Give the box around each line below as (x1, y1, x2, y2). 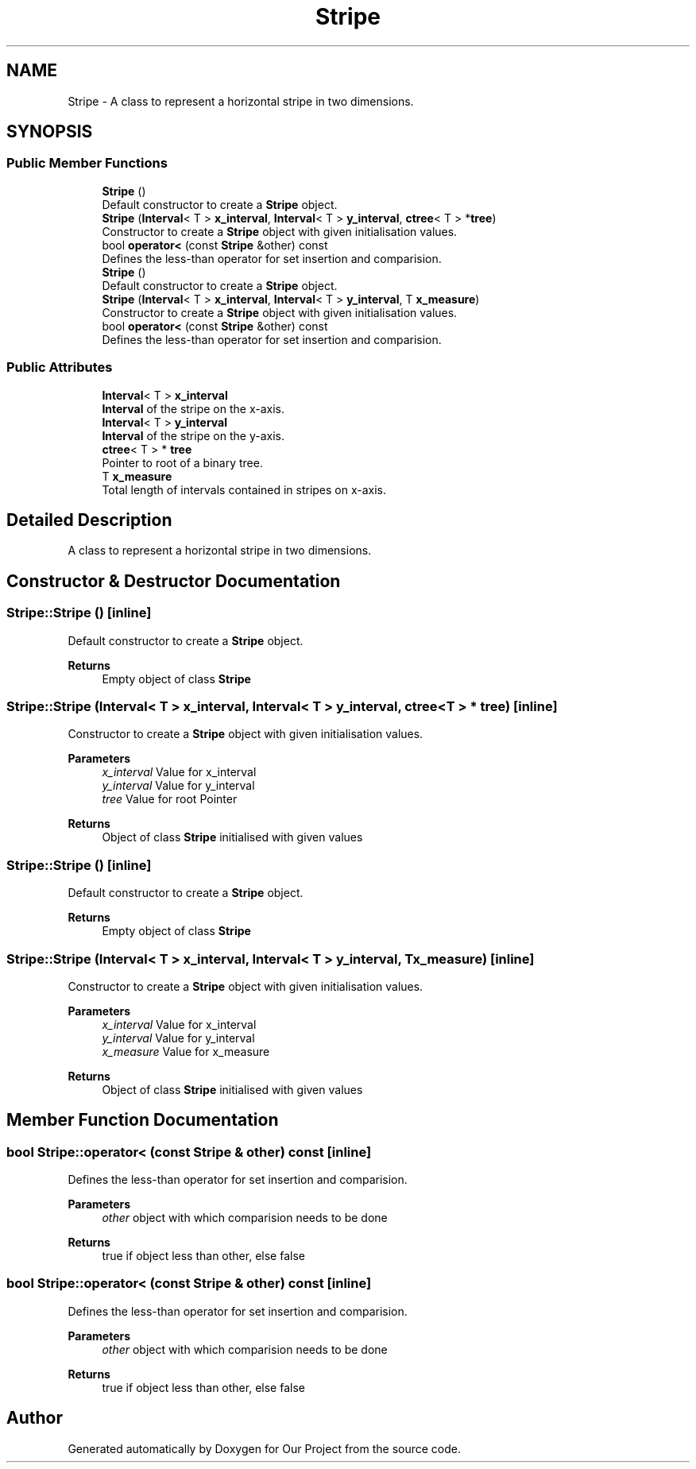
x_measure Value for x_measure (102, 1044, 270, 1058)
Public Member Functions (6, 155, 168, 172)
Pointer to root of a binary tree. (102, 455, 263, 470)
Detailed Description (6, 509, 172, 530)
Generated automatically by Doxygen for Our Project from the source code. (68, 1441, 462, 1455)
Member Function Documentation (6, 1110, 279, 1131)
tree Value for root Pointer (102, 792, 238, 806)
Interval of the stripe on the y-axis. (102, 428, 284, 443)
